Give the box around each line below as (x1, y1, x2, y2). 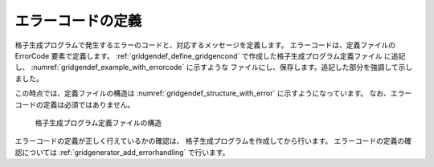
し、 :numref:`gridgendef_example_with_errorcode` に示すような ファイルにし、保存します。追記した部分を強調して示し (14, 63, 413, 72)
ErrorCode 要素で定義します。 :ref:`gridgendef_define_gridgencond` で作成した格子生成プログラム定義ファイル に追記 (14, 51, 406, 60)
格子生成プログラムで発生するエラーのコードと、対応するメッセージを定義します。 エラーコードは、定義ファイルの (14, 40, 396, 50)
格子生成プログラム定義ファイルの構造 (35, 117, 162, 128)
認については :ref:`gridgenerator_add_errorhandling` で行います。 (14, 147, 230, 157)
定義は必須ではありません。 (43, 100, 135, 109)
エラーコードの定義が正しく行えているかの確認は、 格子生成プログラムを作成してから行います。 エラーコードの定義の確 (14, 136, 411, 146)
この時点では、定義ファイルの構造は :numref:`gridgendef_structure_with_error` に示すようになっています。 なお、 (14, 88, 391, 98)
